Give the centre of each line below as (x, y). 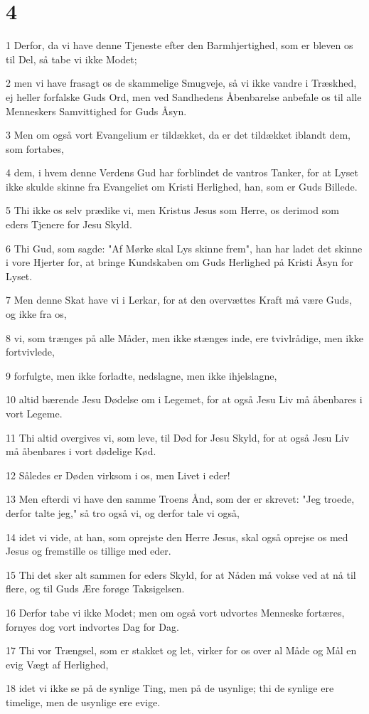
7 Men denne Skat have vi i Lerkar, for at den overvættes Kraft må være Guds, (179, 300)
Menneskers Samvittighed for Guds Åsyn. (96, 111)
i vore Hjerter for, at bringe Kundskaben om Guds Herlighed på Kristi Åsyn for (180, 262)
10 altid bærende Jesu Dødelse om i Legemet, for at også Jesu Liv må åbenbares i (184, 399)
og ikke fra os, (36, 314)
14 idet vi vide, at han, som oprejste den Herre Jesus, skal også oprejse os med (177, 537)
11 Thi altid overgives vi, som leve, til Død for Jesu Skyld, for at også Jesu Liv (178, 437)
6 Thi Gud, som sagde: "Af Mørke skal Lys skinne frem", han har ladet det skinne (184, 248)
